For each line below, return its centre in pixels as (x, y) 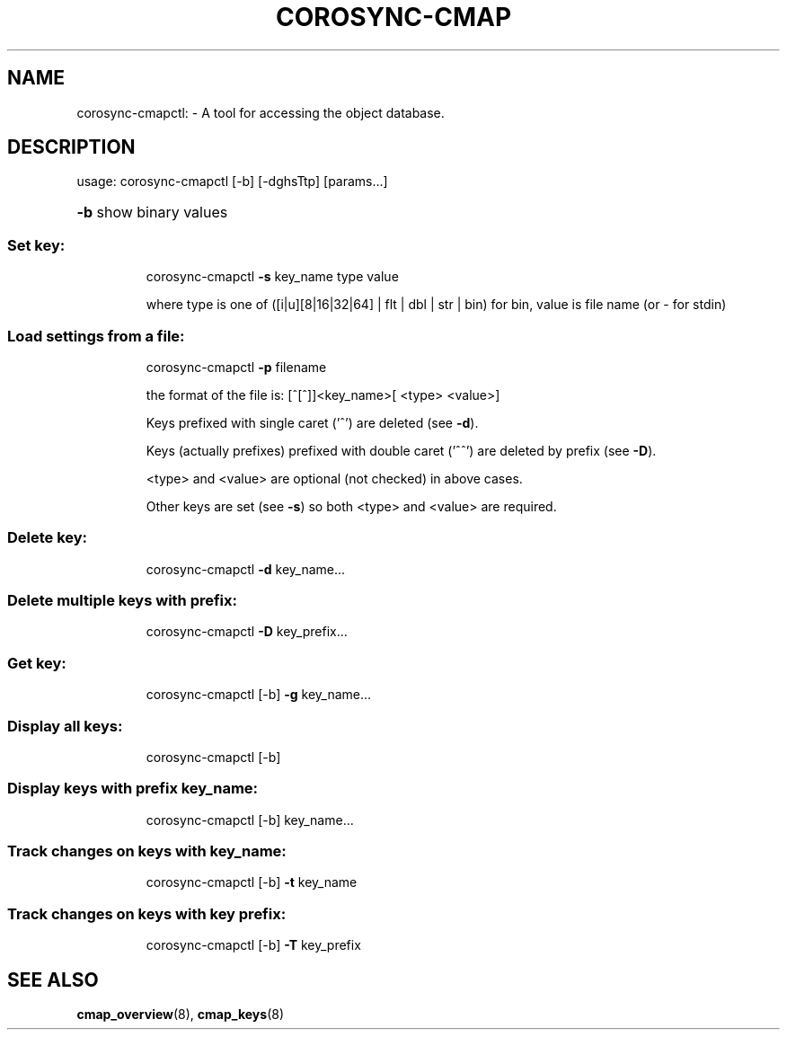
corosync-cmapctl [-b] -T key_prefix (253, 945)
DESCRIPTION (71, 147)
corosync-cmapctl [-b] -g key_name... (259, 695)
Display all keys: (65, 726)
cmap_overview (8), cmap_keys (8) (181, 1015)
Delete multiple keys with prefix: (123, 601)
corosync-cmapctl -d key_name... (246, 569)
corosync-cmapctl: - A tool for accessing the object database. (261, 112)
